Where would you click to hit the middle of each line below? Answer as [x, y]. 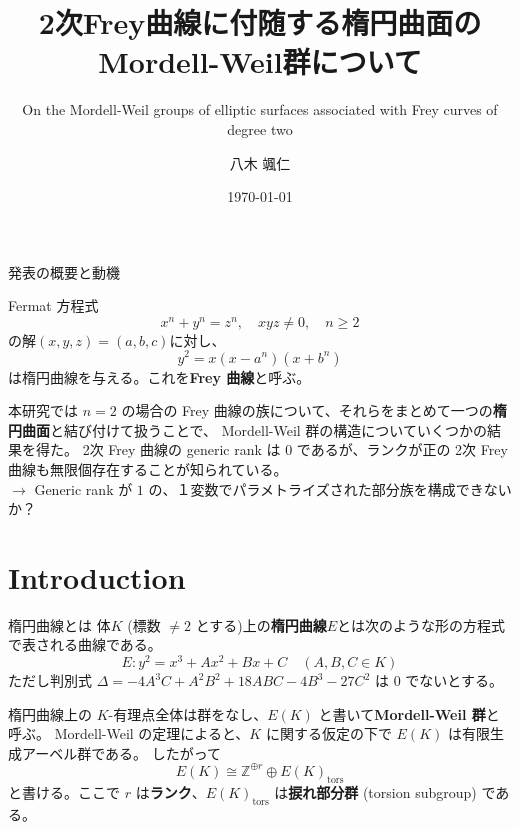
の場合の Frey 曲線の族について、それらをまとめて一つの [307, 410]
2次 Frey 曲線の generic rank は [181, 449]
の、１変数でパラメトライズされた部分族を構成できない [330, 488]
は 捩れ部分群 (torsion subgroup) [375, 791]
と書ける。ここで [64, 791]
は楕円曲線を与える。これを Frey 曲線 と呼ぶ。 [159, 376]
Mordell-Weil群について [260, 61]
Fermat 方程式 [53, 305]
